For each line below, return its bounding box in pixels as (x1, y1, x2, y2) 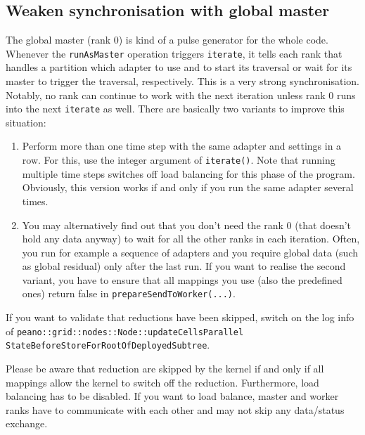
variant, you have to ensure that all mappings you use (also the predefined (22, 272, 342, 287)
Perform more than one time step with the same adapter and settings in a (22, 138, 342, 153)
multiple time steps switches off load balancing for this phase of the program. (22, 166, 355, 181)
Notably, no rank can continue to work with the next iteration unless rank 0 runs (6, 87, 356, 102)
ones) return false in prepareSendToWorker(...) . (22, 286, 236, 301)
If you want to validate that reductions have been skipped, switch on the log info (6, 310, 354, 325)
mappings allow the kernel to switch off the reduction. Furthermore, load (6, 375, 319, 389)
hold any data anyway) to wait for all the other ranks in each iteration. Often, (22, 231, 360, 246)
